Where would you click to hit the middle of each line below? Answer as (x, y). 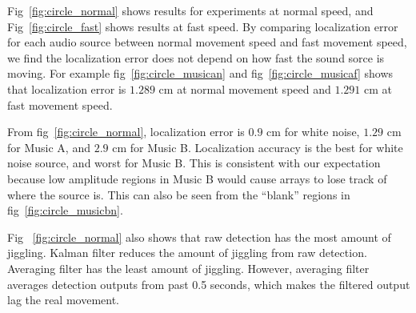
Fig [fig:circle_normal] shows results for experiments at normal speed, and (190, 10)
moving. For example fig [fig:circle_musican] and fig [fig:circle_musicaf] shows (200, 73)
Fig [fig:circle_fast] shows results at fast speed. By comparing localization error (203, 26)
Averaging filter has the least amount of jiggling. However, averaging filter (188, 268)
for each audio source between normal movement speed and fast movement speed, (207, 42)
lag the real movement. (64, 300)
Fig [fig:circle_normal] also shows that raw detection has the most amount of (199, 237)
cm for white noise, (313, 132)
